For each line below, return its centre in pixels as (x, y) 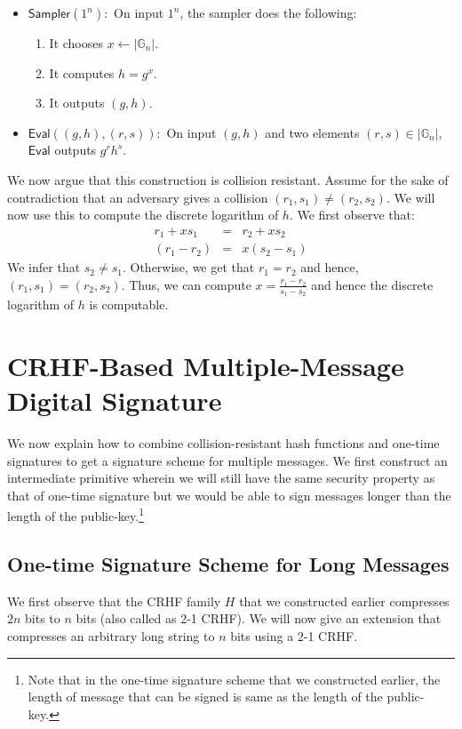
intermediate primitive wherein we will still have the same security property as (221, 478)
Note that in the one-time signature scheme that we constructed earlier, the (234, 679)
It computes (82, 72)
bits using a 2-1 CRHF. (294, 636)
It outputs (77, 103)
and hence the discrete (372, 284)
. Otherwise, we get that (188, 267)
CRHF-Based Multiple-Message (206, 365)
